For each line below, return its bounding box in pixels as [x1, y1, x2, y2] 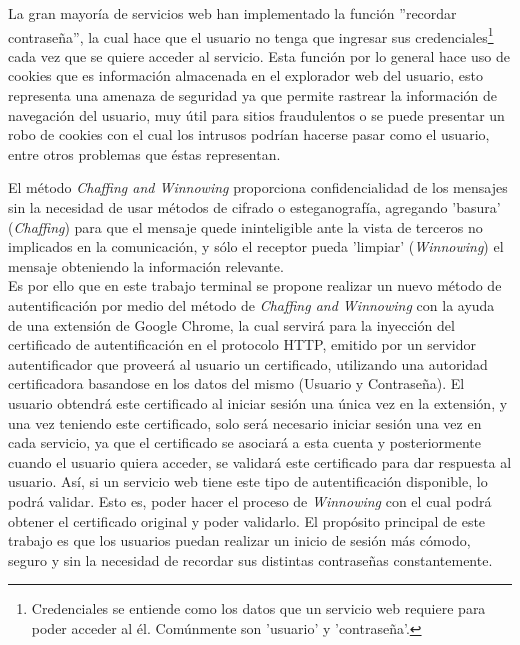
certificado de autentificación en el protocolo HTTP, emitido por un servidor [8, 334, 476, 355]
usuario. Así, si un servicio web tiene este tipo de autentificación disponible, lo [8, 471, 488, 492]
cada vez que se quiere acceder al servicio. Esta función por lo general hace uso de [8, 45, 510, 66]
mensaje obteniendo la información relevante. [8, 255, 284, 276]
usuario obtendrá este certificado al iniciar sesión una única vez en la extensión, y [8, 392, 508, 413]
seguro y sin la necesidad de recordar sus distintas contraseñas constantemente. [8, 549, 493, 570]
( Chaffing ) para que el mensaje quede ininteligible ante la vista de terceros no [8, 216, 483, 237]
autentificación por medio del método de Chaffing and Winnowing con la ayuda [8, 294, 495, 315]
